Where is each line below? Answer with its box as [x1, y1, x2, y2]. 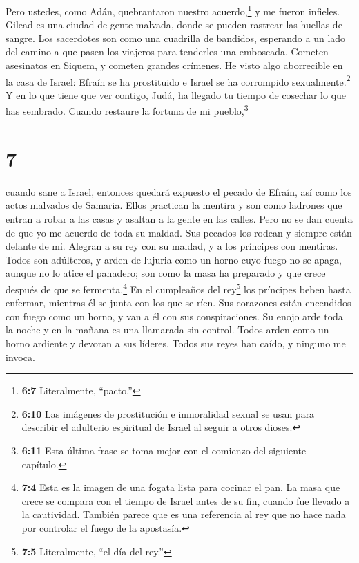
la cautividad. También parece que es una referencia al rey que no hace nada [21, 507, 346, 522]
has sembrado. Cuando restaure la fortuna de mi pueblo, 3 [6, 102, 249, 118]
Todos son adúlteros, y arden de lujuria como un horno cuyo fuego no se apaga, [6, 252, 342, 266]
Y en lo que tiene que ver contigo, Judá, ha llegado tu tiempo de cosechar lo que [6, 87, 347, 102]
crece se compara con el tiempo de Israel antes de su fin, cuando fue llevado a [21, 493, 350, 508]
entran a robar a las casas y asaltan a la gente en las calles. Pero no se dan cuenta [6, 212, 353, 226]
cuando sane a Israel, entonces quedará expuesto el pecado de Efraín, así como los [6, 184, 352, 199]
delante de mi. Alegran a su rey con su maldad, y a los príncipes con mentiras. [6, 239, 338, 253]
